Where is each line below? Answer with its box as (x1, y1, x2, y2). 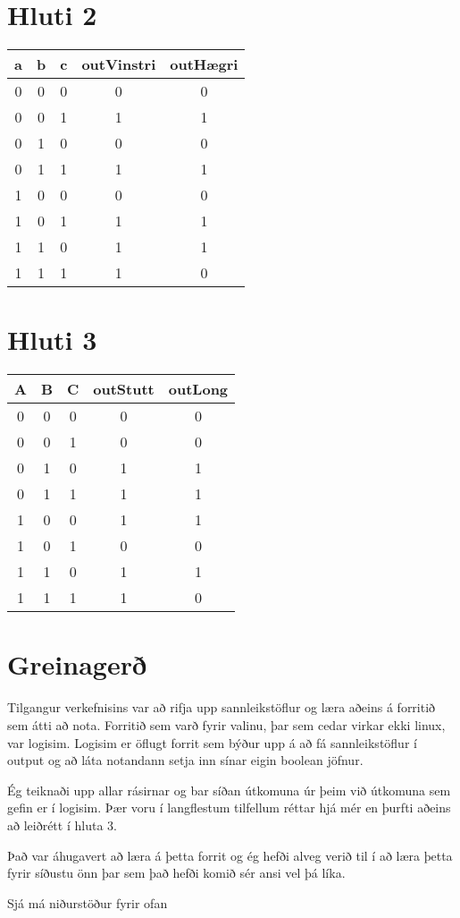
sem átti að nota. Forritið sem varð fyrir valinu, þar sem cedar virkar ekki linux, (7, 715, 446, 734)
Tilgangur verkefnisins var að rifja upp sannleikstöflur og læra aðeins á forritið (7, 698, 436, 717)
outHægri (170, 54, 238, 75)
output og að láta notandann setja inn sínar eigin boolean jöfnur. (7, 751, 364, 769)
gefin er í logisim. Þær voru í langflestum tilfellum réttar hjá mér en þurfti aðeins (7, 798, 451, 817)
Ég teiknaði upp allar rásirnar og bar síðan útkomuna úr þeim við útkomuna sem (7, 780, 451, 799)
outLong (168, 378, 229, 400)
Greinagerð (7, 646, 147, 683)
